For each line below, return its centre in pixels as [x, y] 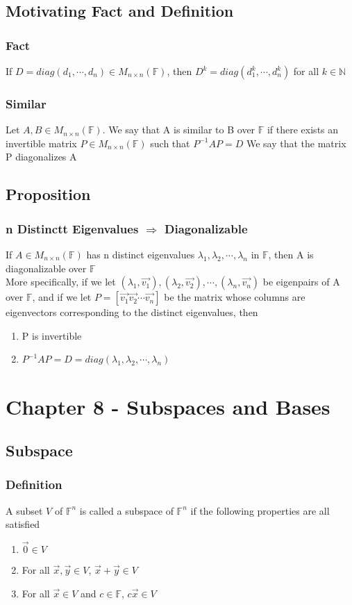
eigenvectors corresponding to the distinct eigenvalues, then [132, 312]
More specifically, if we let [61, 282]
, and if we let [62, 297]
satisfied [23, 524]
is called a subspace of [126, 510]
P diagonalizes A [41, 157]
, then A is [291, 254]
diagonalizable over [46, 268]
